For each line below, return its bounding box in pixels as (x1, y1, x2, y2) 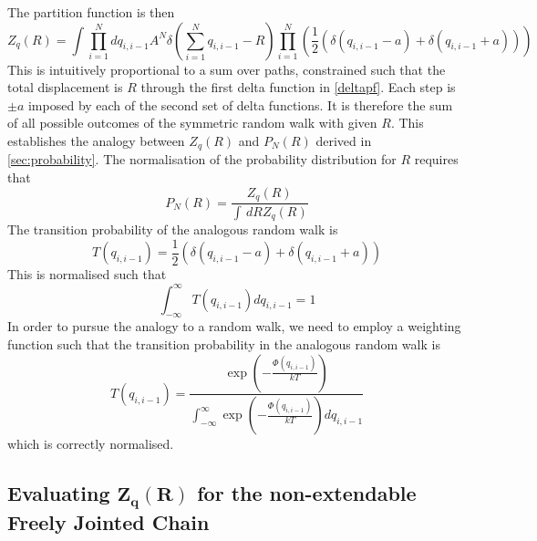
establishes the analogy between (7, 130, 185, 150)
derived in (315, 130, 372, 150)
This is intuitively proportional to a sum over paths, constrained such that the (7, 59, 446, 78)
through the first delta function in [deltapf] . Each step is (140, 78, 456, 97)
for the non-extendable (197, 479, 417, 507)
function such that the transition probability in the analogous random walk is (7, 334, 440, 353)
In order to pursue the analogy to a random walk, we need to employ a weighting (7, 317, 461, 336)
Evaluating (7, 479, 110, 507)
